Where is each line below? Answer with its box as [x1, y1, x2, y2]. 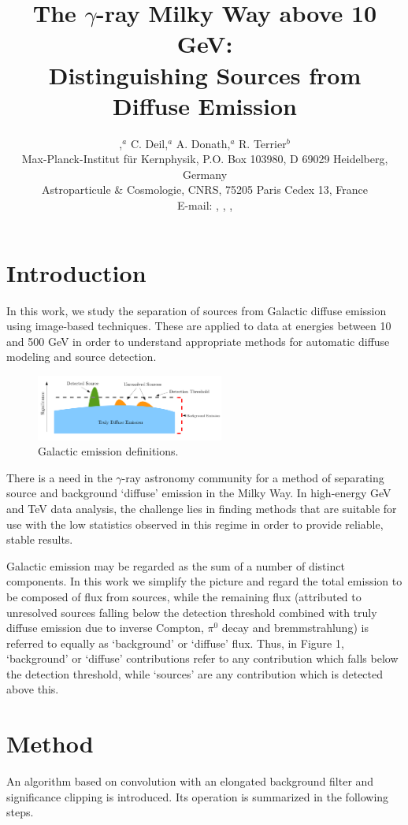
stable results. [6, 531, 73, 548]
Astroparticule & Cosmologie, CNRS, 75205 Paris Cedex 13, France [42, 181, 368, 198]
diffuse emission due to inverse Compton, [6, 619, 204, 636]
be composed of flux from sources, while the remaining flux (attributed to [6, 588, 362, 604]
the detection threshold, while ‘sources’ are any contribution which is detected [6, 665, 384, 682]
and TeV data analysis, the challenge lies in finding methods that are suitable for [6, 500, 397, 516]
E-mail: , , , [176, 197, 233, 214]
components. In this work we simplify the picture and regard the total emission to [6, 573, 402, 589]
